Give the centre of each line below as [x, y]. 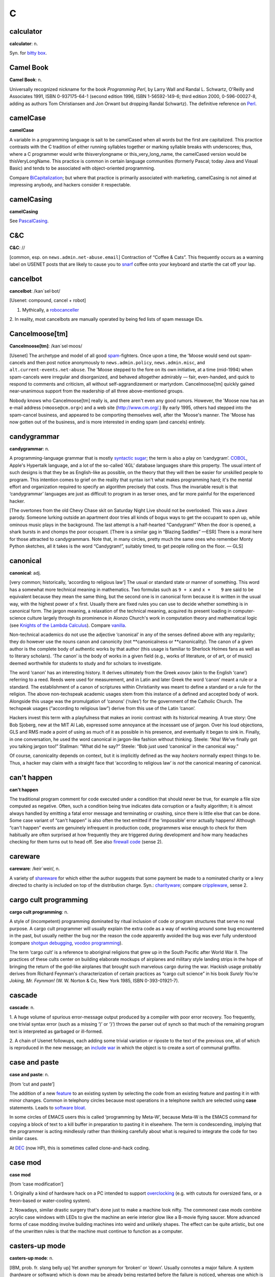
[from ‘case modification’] [36, 1184]
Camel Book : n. [26, 80]
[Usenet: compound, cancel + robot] [48, 300]
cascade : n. [22, 1008]
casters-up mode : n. [31, 1258]
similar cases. [24, 1139]
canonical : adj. [25, 573]
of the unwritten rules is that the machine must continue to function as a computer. [96, 1232]
